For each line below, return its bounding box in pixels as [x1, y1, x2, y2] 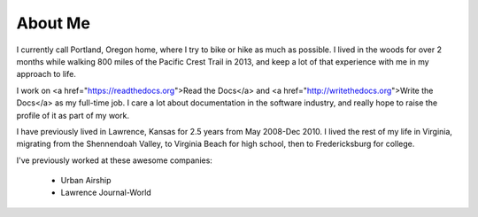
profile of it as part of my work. [16, 110, 130, 120]
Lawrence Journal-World [60, 187, 152, 198]
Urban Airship [60, 175, 112, 186]
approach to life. [16, 69, 77, 80]
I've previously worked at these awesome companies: [16, 155, 212, 166]
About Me [16, 13, 90, 33]
